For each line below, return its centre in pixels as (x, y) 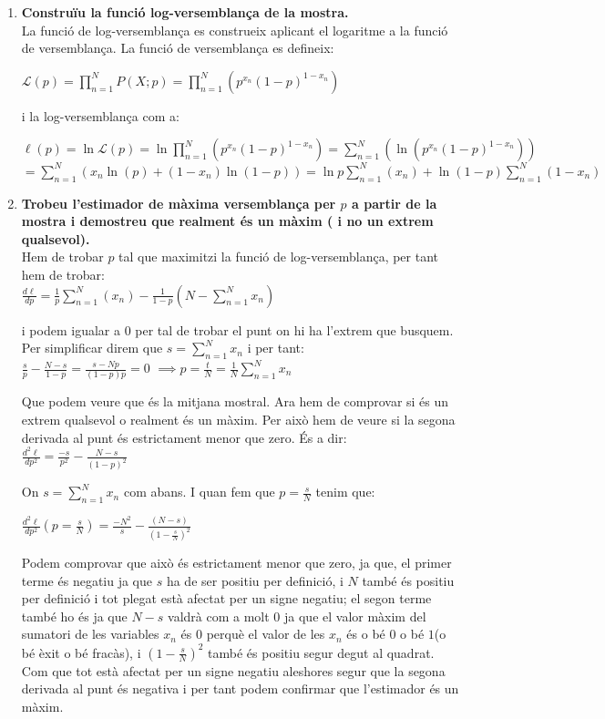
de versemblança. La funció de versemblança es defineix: (178, 48)
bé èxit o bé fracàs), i (81, 652)
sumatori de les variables (90, 634)
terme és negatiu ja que (87, 580)
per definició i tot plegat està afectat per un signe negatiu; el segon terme (226, 598)
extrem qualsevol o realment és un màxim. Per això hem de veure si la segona (238, 419)
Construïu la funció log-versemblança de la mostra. (185, 12)
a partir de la (395, 203)
